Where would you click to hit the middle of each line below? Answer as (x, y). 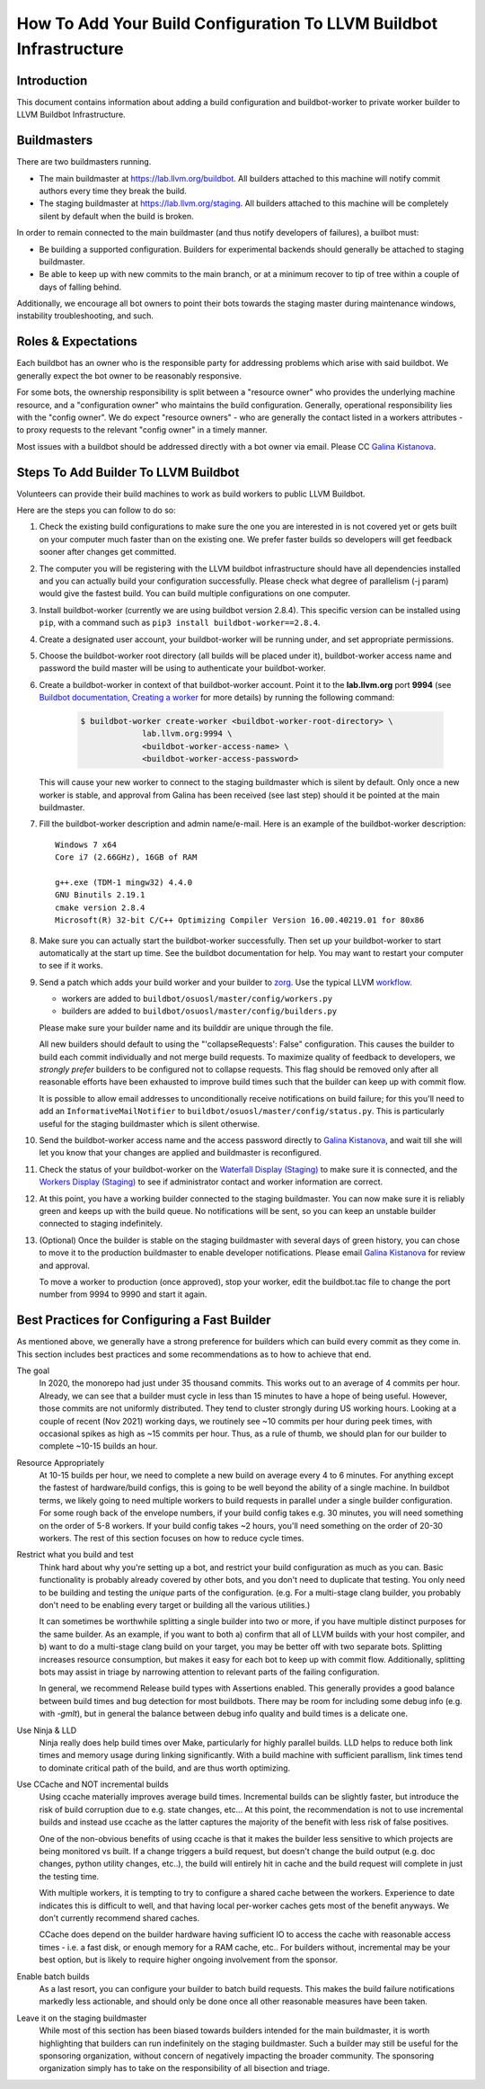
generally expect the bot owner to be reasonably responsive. (129, 375)
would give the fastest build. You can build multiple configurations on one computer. (194, 594)
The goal (33, 1370)
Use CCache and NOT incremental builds (93, 1784)
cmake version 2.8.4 (100, 907)
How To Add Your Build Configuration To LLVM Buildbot (227, 23)
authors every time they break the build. (113, 191)
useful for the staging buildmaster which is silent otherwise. (150, 1123)
